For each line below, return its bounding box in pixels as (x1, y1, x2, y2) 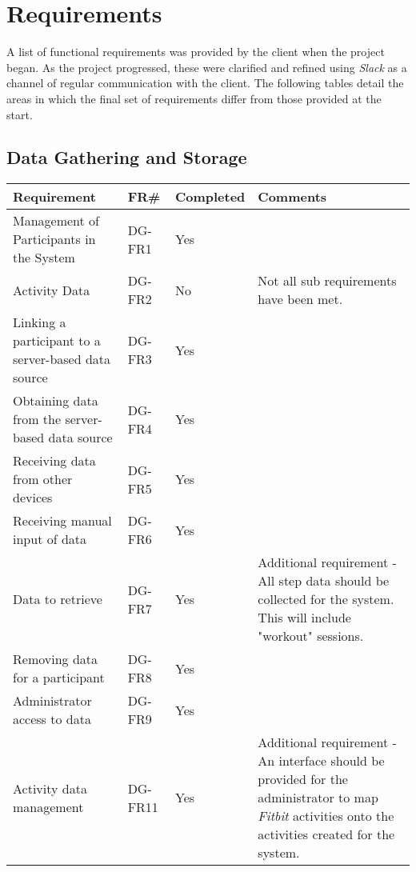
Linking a (13, 313, 66, 332)
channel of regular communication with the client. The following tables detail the (6, 74, 404, 91)
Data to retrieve (13, 590, 102, 609)
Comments (258, 187, 327, 206)
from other (13, 470, 73, 489)
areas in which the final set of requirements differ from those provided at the (6, 90, 382, 106)
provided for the (258, 770, 348, 789)
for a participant (13, 668, 105, 687)
